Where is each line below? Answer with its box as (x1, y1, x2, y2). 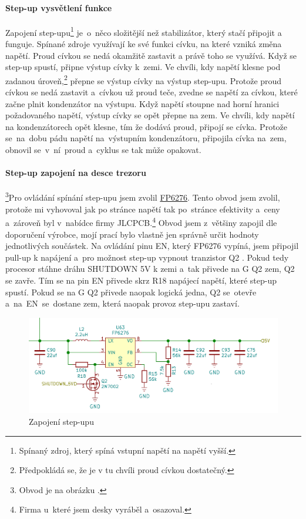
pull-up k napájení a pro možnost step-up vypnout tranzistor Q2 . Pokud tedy (5, 251, 289, 263)
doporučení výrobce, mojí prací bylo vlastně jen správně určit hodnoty (5, 228, 259, 240)
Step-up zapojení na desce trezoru (5, 167, 146, 179)
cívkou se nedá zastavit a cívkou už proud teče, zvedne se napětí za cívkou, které (5, 86, 298, 98)
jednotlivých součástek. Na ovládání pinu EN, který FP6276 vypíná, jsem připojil (5, 239, 299, 252)
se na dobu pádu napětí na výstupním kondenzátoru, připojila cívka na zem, (5, 132, 287, 144)
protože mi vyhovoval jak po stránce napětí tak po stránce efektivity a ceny (5, 202, 280, 215)
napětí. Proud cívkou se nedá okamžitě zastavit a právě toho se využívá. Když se (5, 49, 297, 61)
